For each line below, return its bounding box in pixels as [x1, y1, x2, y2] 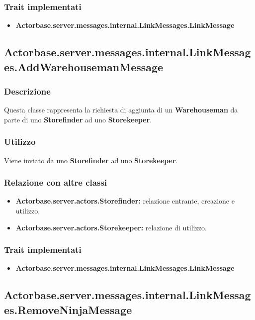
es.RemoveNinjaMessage [4, 302, 132, 317]
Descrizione [4, 85, 51, 97]
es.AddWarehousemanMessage [4, 59, 164, 74]
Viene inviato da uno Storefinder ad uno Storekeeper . [4, 155, 178, 165]
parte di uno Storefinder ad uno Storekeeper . [4, 114, 152, 124]
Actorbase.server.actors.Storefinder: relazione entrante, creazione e [15, 196, 235, 206]
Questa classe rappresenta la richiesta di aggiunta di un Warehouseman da [4, 105, 238, 115]
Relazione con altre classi [4, 176, 107, 189]
